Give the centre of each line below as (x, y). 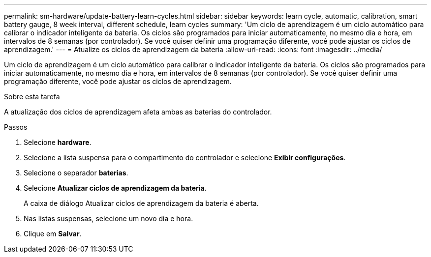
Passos (16, 127)
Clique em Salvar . (53, 234)
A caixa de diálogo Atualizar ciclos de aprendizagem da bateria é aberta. (141, 203)
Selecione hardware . (58, 142)
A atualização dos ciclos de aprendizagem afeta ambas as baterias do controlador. (138, 112)
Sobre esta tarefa (32, 97)
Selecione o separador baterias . (76, 173)
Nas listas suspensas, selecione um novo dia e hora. (108, 218)
